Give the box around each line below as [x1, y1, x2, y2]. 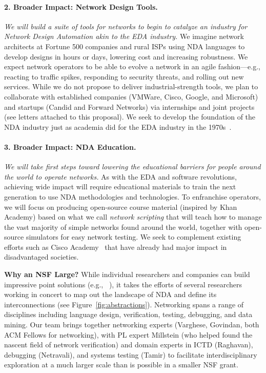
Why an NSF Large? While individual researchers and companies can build [4, 269, 250, 280]
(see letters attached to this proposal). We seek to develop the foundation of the [4, 111, 256, 122]
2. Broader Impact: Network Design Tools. [4, 1, 158, 12]
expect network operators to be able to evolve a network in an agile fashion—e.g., [4, 61, 261, 72]
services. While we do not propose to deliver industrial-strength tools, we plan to [4, 81, 258, 92]
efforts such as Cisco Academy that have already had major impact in [4, 241, 227, 252]
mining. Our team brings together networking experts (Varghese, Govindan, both [4, 319, 259, 330]
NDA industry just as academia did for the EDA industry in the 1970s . [4, 121, 232, 132]
